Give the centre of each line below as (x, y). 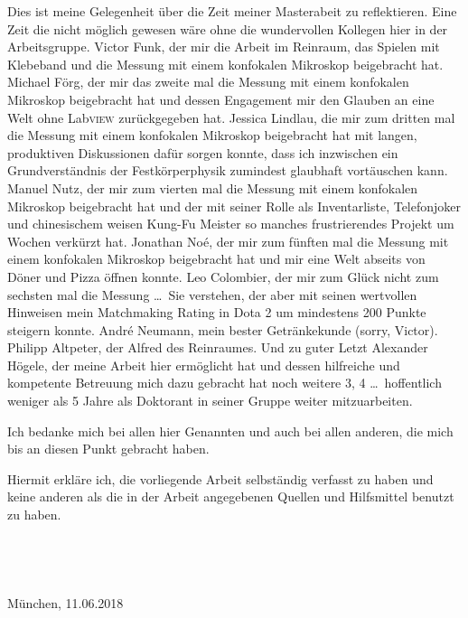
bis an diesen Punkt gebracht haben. (108, 449)
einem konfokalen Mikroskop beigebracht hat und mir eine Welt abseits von (216, 259)
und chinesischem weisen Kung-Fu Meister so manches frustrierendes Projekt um (231, 224)
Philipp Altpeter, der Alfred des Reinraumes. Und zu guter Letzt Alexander (218, 347)
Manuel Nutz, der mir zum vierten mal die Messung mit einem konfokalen (213, 187)
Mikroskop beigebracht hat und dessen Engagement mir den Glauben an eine (221, 99)
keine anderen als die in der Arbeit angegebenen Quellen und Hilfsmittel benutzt (231, 496)
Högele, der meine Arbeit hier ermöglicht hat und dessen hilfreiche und (204, 365)
